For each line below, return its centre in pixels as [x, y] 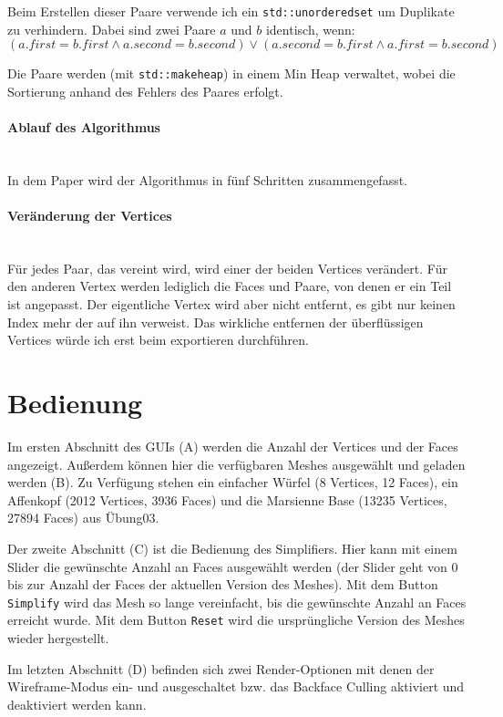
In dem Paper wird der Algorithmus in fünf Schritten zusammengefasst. [207, 179]
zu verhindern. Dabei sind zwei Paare [112, 29]
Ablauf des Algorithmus [84, 127]
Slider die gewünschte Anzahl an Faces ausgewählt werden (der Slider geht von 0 [233, 566]
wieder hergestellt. [58, 638]
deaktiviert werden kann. [77, 704]
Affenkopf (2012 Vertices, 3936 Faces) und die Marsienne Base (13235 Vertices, [227, 499]
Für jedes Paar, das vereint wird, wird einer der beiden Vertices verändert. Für [227, 268]
